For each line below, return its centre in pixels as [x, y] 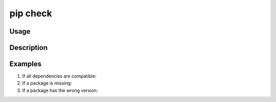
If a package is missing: [47, 83]
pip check [31, 13]
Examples [26, 64]
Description [29, 48]
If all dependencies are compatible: [59, 76]
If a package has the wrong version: [60, 90]
